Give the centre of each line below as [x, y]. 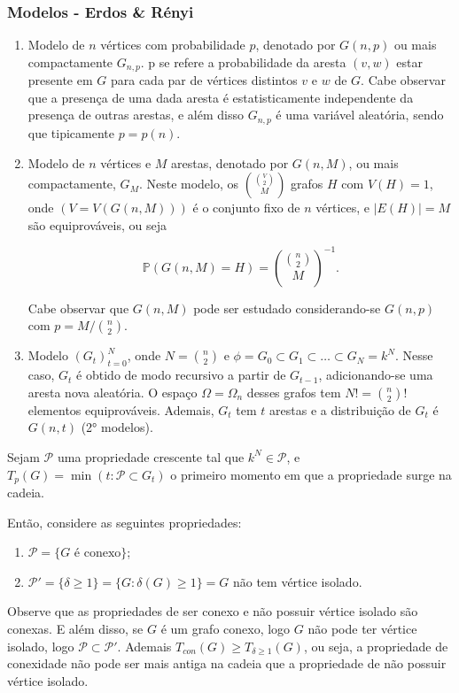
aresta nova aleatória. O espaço [113, 392]
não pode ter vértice [362, 628]
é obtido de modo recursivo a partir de [181, 375]
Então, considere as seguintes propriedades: [124, 522]
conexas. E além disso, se [75, 628]
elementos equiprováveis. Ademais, [121, 409]
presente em [60, 80]
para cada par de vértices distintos [204, 80]
